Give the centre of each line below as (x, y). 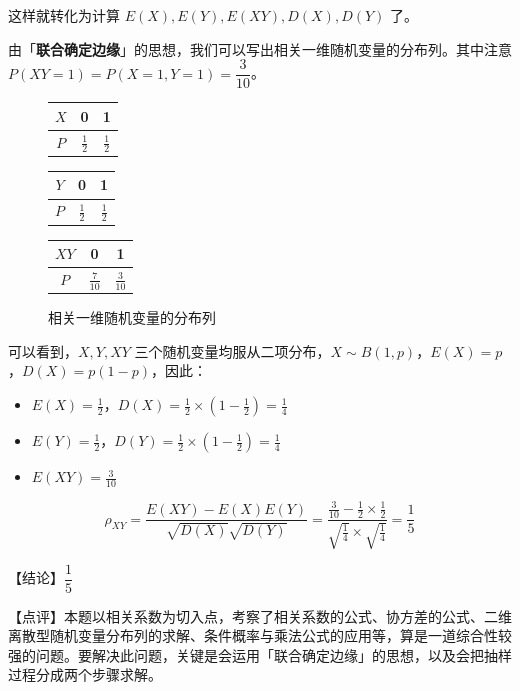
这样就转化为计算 (64, 15)
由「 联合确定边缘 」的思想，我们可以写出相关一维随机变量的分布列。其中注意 (260, 48)
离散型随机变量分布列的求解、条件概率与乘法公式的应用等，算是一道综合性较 (260, 635)
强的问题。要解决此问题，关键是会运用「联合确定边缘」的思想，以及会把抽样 (260, 654)
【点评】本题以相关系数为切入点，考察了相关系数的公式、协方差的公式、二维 (260, 615)
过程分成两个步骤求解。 (85, 674)
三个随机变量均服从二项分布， (232, 350)
